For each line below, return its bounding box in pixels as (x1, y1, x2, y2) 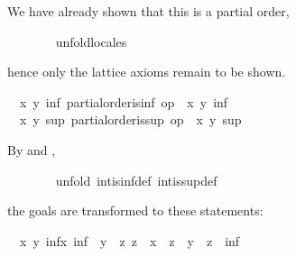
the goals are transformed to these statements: (7, 201, 264, 220)
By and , (7, 140, 56, 159)
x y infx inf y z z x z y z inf (19, 231, 240, 250)
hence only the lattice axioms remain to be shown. (7, 62, 286, 81)
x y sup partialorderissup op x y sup (19, 110, 242, 129)
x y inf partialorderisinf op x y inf (19, 92, 228, 111)
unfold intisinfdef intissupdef (55, 170, 217, 189)
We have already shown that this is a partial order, (7, 2, 290, 20)
